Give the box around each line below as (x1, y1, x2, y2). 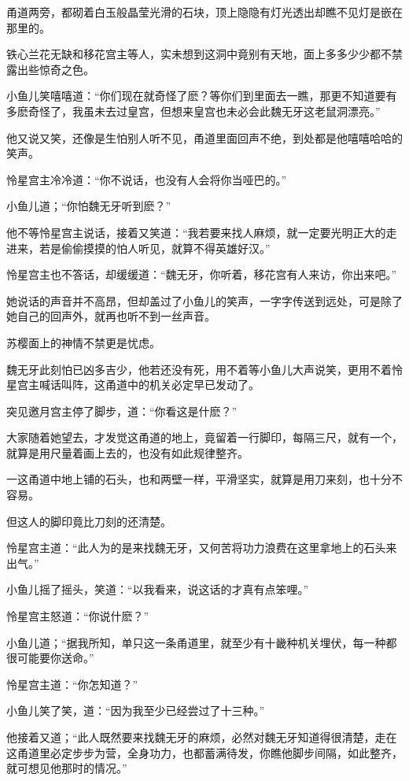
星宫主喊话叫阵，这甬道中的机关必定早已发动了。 (6, 376, 260, 393)
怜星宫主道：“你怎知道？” (6, 676, 138, 692)
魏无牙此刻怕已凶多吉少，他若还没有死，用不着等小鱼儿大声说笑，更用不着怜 (6, 361, 403, 377)
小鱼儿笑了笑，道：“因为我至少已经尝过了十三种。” (6, 702, 265, 719)
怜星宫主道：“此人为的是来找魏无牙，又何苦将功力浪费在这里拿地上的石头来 (6, 539, 397, 556)
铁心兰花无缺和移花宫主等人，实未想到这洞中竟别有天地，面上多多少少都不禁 (6, 46, 403, 62)
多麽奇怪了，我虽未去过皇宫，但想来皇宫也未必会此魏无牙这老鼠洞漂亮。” (6, 102, 381, 119)
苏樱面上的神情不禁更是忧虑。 (6, 334, 160, 350)
